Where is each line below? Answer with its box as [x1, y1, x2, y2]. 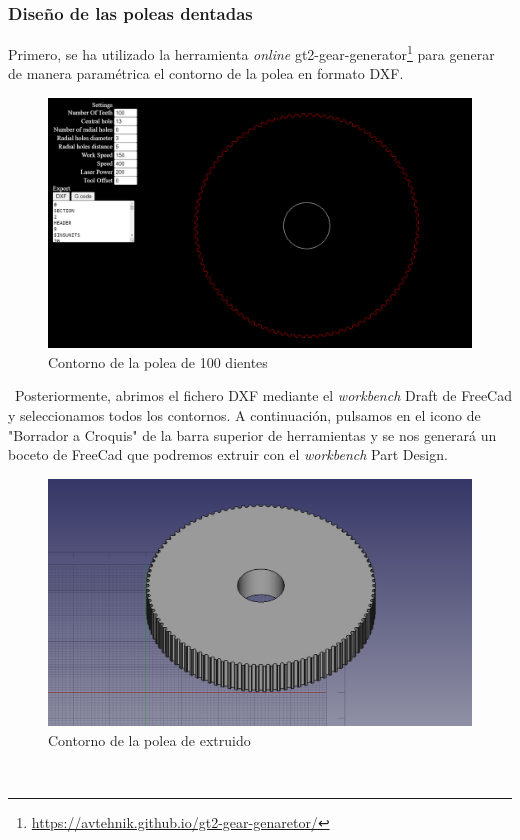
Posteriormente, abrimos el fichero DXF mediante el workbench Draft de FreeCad [14, 385, 512, 406]
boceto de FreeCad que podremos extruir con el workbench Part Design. [8, 444, 448, 465]
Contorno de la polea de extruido [48, 729, 251, 750]
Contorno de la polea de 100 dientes [48, 351, 268, 372]
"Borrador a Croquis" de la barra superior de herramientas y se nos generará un [8, 424, 497, 445]
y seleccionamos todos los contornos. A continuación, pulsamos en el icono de [8, 404, 481, 425]
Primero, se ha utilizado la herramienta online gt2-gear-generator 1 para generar [8, 41, 495, 64]
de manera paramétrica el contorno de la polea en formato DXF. [8, 63, 404, 84]
